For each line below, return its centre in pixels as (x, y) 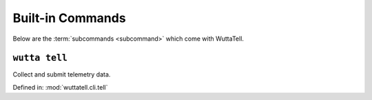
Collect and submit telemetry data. (62, 74)
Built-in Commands (70, 18)
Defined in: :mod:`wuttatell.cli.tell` (60, 87)
